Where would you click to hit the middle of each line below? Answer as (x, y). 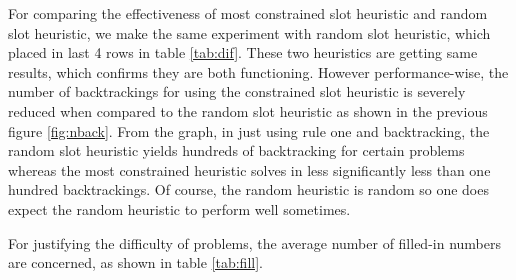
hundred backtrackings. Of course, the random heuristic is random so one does (248, 189)
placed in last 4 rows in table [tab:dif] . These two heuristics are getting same (243, 52)
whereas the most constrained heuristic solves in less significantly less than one (249, 169)
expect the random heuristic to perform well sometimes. (179, 208)
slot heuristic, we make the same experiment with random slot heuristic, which (249, 32)
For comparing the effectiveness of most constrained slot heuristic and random (248, 13)
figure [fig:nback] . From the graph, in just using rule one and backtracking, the (249, 130)
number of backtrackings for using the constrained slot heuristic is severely (237, 91)
